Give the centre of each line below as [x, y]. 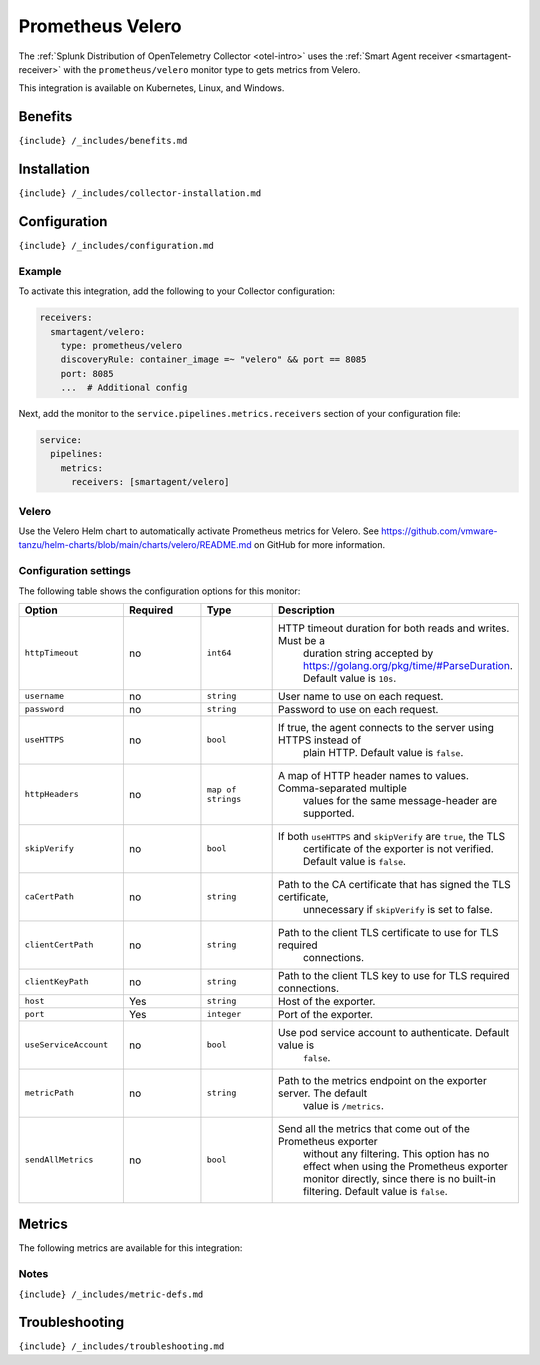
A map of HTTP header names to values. [373, 775]
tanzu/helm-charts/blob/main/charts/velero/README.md [135, 545]
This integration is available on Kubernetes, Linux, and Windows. [151, 88]
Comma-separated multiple [342, 788]
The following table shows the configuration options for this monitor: [159, 591]
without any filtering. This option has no [396, 1153]
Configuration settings [75, 571]
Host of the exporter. [326, 1001]
